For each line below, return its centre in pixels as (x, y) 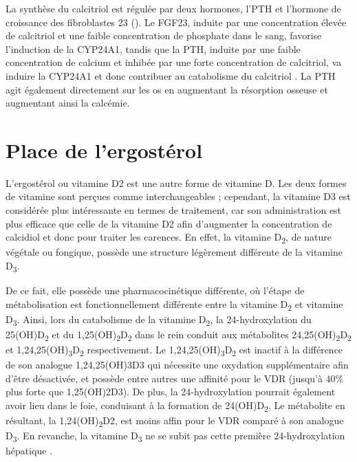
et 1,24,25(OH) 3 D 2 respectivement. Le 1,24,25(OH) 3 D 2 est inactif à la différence (174, 350)
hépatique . (29, 451)
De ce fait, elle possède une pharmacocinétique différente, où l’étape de (155, 290)
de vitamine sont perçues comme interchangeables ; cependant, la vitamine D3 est (178, 196)
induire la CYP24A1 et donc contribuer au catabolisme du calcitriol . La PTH (171, 75)
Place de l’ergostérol (104, 150)
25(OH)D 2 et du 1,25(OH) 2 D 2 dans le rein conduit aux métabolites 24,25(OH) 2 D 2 (178, 335)
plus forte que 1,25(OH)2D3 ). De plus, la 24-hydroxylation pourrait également (171, 392)
